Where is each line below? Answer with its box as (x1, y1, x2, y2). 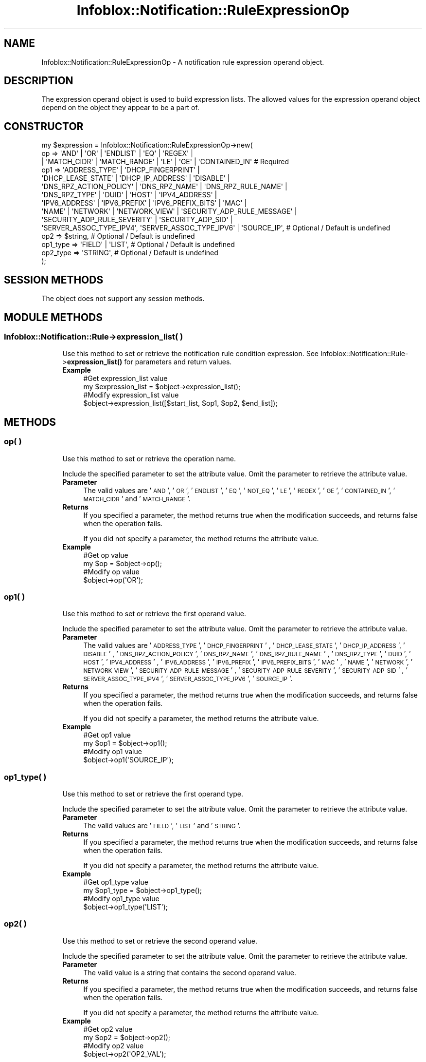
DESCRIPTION (4, 75, 73, 87)
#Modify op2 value (83, 1041, 144, 1050)
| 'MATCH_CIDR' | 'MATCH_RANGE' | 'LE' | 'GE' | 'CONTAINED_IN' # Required (41, 157, 289, 166)
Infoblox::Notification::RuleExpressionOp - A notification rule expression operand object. (41, 57, 324, 66)
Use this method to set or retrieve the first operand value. (62, 609, 246, 618)
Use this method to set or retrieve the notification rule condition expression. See (62, 349, 319, 358)
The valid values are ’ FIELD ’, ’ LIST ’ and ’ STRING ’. (83, 821, 241, 830)
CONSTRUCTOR (4, 120, 84, 133)
